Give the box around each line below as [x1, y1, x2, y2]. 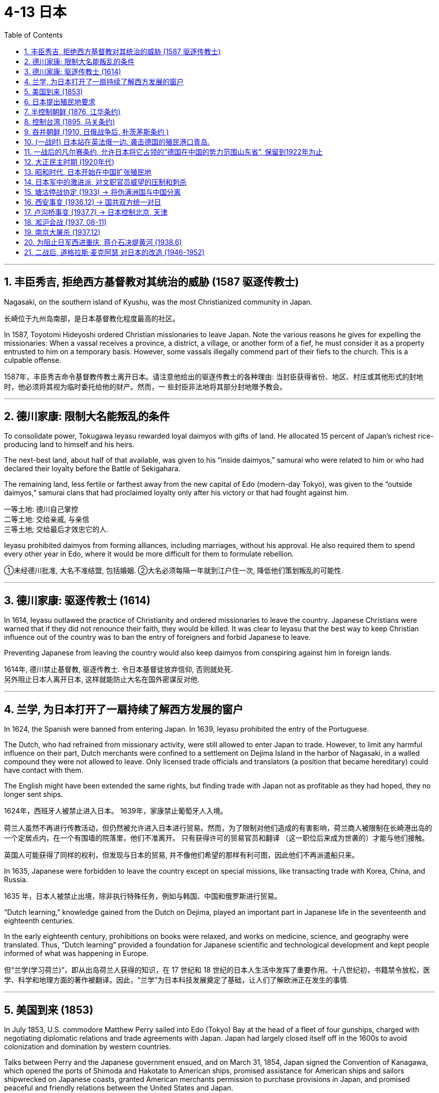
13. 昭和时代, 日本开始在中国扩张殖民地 [24, 167, 151, 176]
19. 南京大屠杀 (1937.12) [24, 227, 101, 236]
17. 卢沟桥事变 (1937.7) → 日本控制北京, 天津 [24, 207, 168, 216]
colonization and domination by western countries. [4, 1042, 171, 1051]
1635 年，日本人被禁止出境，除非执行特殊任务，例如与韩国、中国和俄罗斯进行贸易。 [4, 892, 282, 901]
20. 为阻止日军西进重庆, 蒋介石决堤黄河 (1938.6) [24, 237, 182, 246]
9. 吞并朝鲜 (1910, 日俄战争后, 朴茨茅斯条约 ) [24, 127, 169, 136]
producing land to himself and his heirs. [4, 440, 135, 449]
